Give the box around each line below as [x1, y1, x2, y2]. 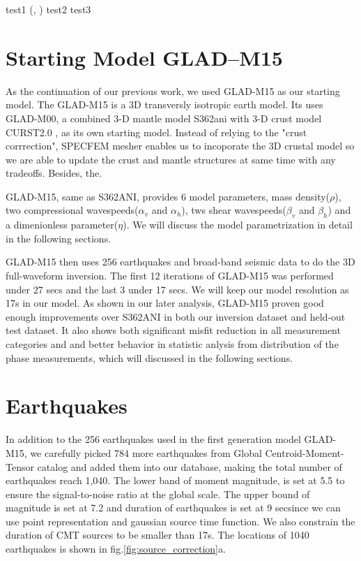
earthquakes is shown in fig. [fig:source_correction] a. [6, 541, 226, 556]
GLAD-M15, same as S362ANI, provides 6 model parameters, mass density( [6, 189, 330, 203]
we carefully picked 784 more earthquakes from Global [30, 445, 262, 460]
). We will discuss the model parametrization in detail [123, 217, 353, 232]
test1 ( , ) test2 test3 [6, 2, 91, 16]
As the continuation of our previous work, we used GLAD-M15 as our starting [6, 83, 340, 98]
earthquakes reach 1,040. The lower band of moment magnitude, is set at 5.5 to [6, 473, 345, 488]
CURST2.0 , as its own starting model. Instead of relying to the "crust [6, 124, 307, 139]
